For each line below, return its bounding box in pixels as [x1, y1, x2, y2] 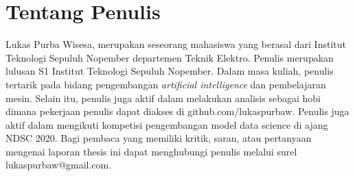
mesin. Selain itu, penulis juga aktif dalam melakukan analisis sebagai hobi [5, 90, 321, 105]
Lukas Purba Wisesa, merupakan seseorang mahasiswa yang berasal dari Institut [5, 37, 346, 51]
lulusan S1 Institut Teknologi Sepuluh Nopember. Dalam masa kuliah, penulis [5, 64, 334, 78]
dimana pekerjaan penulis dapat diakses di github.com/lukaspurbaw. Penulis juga [5, 104, 350, 118]
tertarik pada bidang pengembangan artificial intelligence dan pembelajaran [5, 77, 326, 91]
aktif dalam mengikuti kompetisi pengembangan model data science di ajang [5, 117, 328, 131]
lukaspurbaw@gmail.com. [5, 158, 112, 172]
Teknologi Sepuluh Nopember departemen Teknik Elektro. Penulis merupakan [5, 50, 334, 64]
